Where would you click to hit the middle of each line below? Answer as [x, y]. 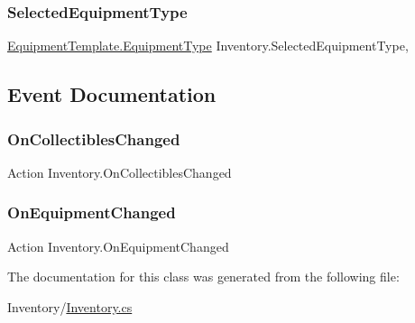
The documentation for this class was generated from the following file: [203, 277]
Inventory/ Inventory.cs [70, 306]
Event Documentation [112, 94]
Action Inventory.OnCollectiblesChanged [120, 172]
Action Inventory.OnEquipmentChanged [118, 246]
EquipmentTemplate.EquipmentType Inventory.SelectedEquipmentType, [208, 46]
